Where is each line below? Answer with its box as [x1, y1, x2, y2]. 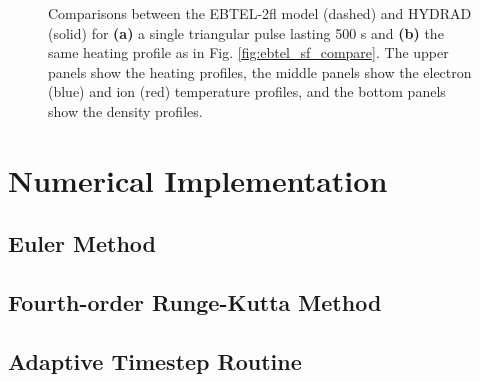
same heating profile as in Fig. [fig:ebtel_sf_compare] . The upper [48, 42, 449, 63]
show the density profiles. [48, 100, 203, 121]
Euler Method [8, 228, 157, 259]
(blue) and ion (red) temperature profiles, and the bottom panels [48, 81, 446, 102]
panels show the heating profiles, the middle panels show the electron [48, 61, 472, 82]
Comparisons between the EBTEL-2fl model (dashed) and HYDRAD [48, 3, 472, 23]
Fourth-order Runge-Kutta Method [8, 287, 382, 318]
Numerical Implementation [8, 159, 388, 200]
